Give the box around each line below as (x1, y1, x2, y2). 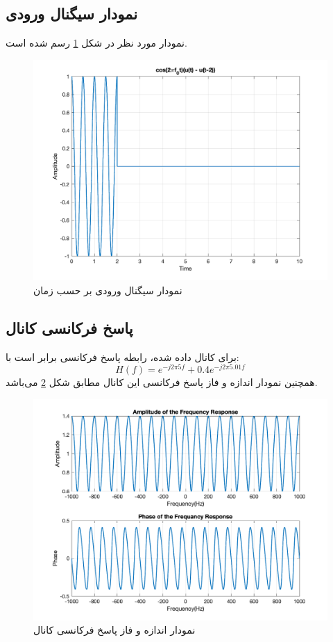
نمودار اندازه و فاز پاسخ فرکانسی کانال (33, 623, 196, 637)
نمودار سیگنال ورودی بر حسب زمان (33, 282, 182, 297)
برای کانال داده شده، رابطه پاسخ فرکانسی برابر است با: (6, 349, 239, 364)
